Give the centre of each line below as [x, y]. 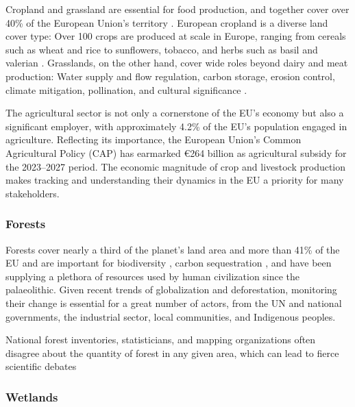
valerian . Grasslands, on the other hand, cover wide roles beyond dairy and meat [177, 63]
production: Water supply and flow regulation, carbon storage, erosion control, [170, 76]
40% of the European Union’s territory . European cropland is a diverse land [167, 22]
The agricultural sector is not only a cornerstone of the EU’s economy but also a [175, 113]
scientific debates [41, 366]
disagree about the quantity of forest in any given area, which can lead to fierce [172, 353]
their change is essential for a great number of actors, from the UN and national [174, 303]
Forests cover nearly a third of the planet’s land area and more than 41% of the [173, 249]
